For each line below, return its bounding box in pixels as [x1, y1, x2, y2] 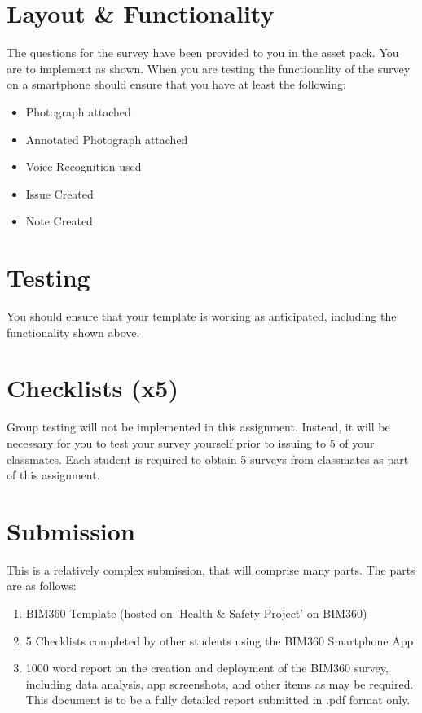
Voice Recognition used [25, 158, 142, 175]
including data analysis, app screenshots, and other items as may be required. [25, 675, 414, 692]
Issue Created [25, 185, 94, 202]
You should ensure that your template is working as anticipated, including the [7, 308, 397, 324]
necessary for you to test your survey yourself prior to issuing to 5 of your [7, 434, 375, 451]
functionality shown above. [7, 323, 140, 340]
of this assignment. [7, 466, 100, 483]
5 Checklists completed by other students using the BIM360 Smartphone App [25, 632, 414, 649]
